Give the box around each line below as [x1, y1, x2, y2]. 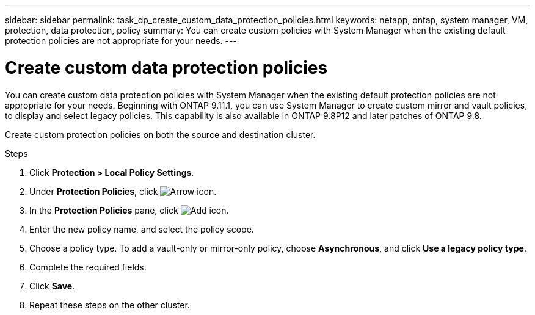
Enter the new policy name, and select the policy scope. [29, 223, 254, 234]
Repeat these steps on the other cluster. [29, 299, 190, 310]
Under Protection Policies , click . [29, 186, 217, 197]
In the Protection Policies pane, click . [29, 205, 229, 215]
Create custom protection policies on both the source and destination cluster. [5, 129, 316, 140]
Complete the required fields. [29, 261, 147, 272]
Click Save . [29, 280, 75, 291]
